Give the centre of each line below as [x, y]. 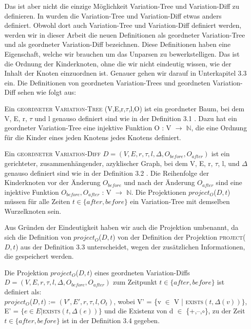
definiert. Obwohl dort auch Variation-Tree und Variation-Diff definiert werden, [123, 25]
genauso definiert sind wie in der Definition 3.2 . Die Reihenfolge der [107, 173]
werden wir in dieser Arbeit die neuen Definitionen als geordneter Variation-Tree [125, 34]
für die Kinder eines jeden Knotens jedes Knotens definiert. [93, 137]
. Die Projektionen [159, 192]
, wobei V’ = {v [137, 301]
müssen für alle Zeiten [37, 201]
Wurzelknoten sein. [33, 211]
